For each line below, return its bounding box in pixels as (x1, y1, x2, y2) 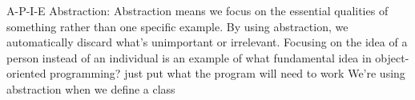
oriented (6, 65, 46, 82)
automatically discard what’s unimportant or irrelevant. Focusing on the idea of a (6, 34, 408, 50)
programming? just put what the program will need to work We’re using (50, 65, 405, 82)
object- (375, 49, 409, 66)
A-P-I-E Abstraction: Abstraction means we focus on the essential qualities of (6, 2, 389, 18)
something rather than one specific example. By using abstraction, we (6, 18, 349, 34)
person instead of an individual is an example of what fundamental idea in (6, 49, 372, 66)
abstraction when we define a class (6, 80, 175, 97)
